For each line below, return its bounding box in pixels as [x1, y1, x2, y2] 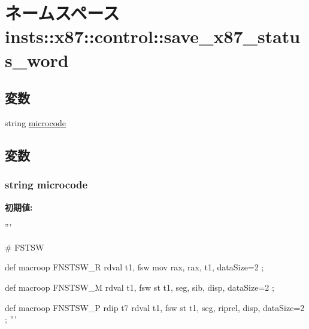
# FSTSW [5, 240, 44, 253]
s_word [5, 47, 69, 72]
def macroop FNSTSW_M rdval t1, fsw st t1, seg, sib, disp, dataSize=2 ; [5, 281, 274, 293]
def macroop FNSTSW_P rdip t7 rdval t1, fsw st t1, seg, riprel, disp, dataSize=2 [5, 301, 305, 313]
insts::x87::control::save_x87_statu [5, 24, 301, 48]
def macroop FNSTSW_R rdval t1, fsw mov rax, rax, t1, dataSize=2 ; [5, 261, 264, 273]
